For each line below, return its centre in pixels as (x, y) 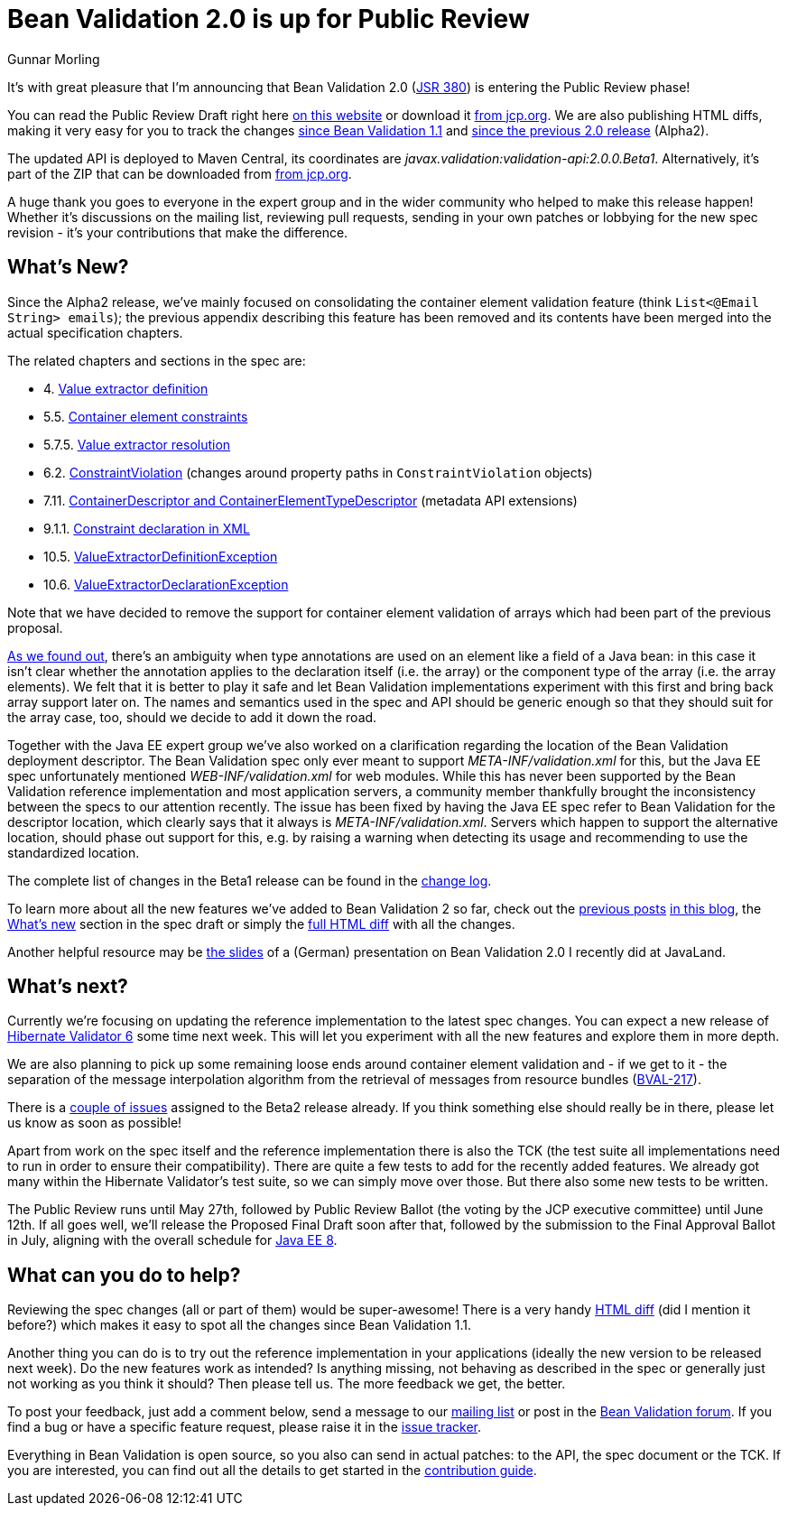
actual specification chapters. (95, 332)
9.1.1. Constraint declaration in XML (147, 528)
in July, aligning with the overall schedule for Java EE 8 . (172, 1240)
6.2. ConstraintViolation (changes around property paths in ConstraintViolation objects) (318, 472)
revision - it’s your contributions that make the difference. (178, 232)
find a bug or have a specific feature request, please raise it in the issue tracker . (244, 1427)
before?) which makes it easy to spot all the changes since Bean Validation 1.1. (240, 1325)
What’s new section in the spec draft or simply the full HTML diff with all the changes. (261, 924)
